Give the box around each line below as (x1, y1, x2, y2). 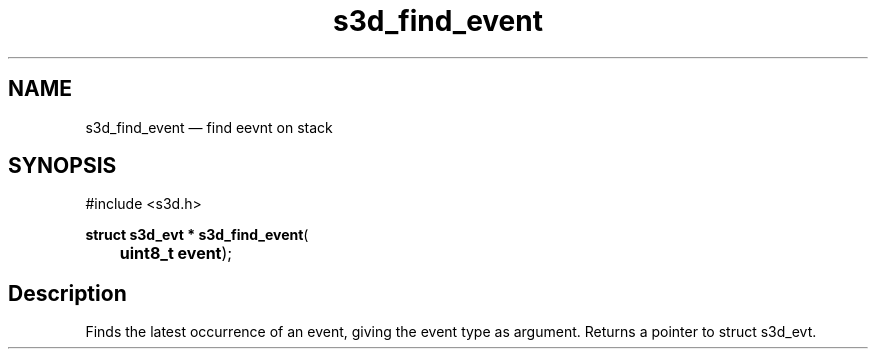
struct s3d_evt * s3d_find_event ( (85, 226, 309, 244)
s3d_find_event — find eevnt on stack (85, 118, 333, 136)
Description (8, 280, 127, 306)
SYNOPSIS (8, 153, 117, 179)
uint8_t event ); (119, 243, 233, 264)
